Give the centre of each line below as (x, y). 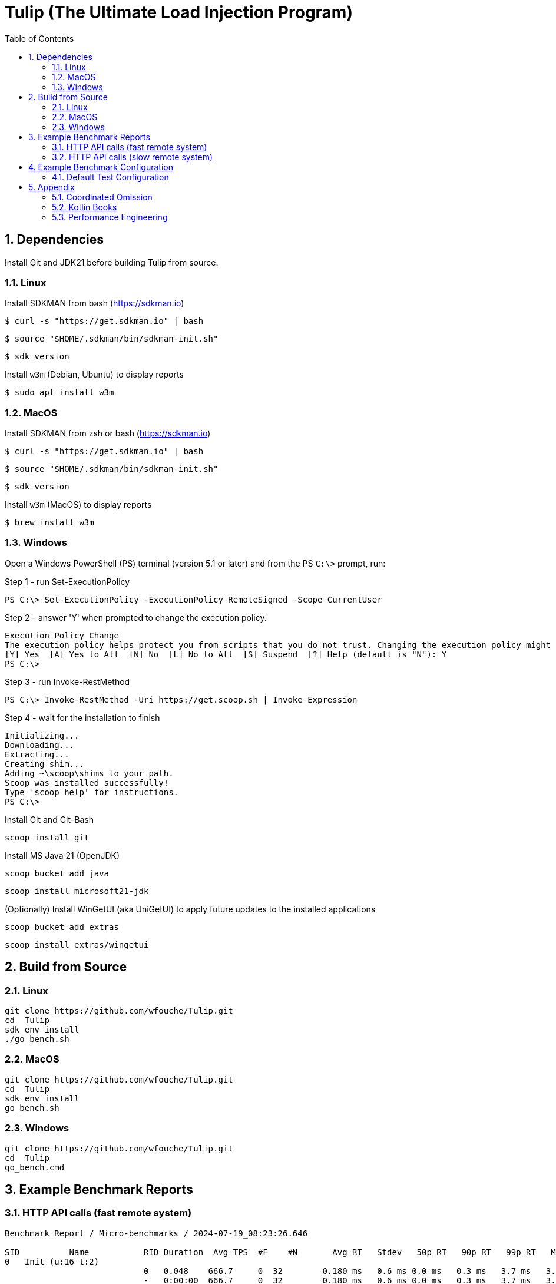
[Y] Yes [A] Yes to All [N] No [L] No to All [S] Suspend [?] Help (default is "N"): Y (226, 654)
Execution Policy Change (62, 635)
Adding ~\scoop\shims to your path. (89, 773)
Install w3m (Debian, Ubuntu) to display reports (94, 375)
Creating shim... (44, 764)
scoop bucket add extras (62, 927)
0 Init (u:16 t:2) (52, 1261)
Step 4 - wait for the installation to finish (82, 717)
